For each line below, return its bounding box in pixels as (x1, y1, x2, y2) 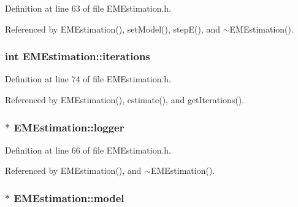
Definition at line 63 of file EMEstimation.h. (5, 2, 171, 14)
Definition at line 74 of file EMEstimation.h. (5, 72, 171, 85)
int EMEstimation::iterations (5, 49, 150, 64)
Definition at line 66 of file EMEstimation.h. (5, 143, 171, 156)
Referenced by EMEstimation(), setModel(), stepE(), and (5, 22, 221, 35)
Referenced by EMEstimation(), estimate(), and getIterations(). (5, 93, 245, 106)
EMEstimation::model (13, 190, 124, 205)
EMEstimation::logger (13, 119, 124, 135)
